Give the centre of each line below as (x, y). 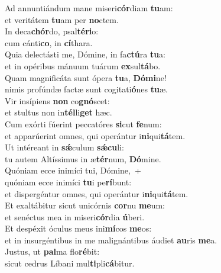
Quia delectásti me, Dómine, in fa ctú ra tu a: (85, 54)
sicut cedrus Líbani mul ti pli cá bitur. (70, 263)
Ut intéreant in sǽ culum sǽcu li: (64, 147)
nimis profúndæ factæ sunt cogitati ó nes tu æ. (86, 89)
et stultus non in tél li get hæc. (58, 112)
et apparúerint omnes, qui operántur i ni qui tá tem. (95, 135)
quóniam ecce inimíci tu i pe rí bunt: (68, 182)
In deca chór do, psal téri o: (52, 31)
